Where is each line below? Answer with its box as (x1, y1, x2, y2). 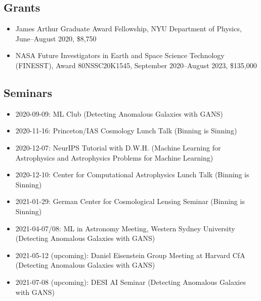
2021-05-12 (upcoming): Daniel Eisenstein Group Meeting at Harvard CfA (15, 249, 245, 260)
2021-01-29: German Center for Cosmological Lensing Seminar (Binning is (15, 196, 245, 207)
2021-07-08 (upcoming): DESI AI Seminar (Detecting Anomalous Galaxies (15, 276, 246, 287)
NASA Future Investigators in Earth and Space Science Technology (15, 50, 225, 61)
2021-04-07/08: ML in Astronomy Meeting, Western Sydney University (15, 223, 235, 233)
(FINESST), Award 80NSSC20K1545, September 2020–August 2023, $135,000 (15, 60, 257, 70)
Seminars (4, 84, 52, 100)
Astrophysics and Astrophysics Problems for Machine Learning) (15, 152, 213, 163)
